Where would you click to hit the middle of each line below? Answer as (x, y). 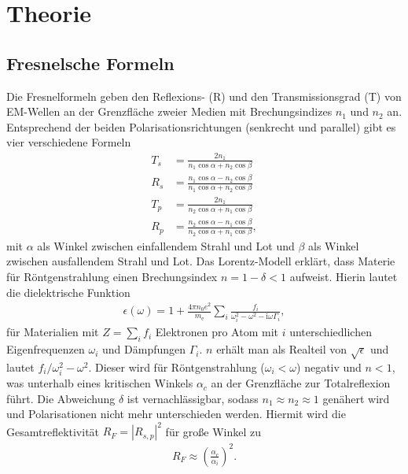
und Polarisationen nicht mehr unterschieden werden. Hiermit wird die (176, 414)
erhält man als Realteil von (282, 349)
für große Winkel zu (213, 431)
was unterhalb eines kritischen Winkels (100, 383)
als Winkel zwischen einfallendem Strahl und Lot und (166, 245)
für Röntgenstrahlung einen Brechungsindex (112, 277)
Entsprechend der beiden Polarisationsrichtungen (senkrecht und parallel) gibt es (201, 126)
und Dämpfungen (144, 349)
